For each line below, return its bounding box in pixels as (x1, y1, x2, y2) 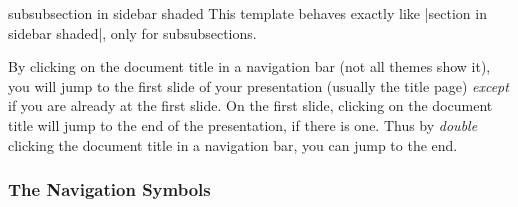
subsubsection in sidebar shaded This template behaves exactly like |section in (8, 3, 487, 23)
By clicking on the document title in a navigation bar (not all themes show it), (8, 56, 491, 77)
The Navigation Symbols (8, 177, 211, 202)
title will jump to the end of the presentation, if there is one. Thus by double (8, 114, 478, 135)
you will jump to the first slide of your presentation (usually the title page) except (8, 75, 509, 96)
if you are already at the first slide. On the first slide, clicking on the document (8, 95, 493, 116)
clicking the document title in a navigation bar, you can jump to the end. (8, 134, 458, 155)
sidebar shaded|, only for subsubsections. (8, 22, 257, 43)
